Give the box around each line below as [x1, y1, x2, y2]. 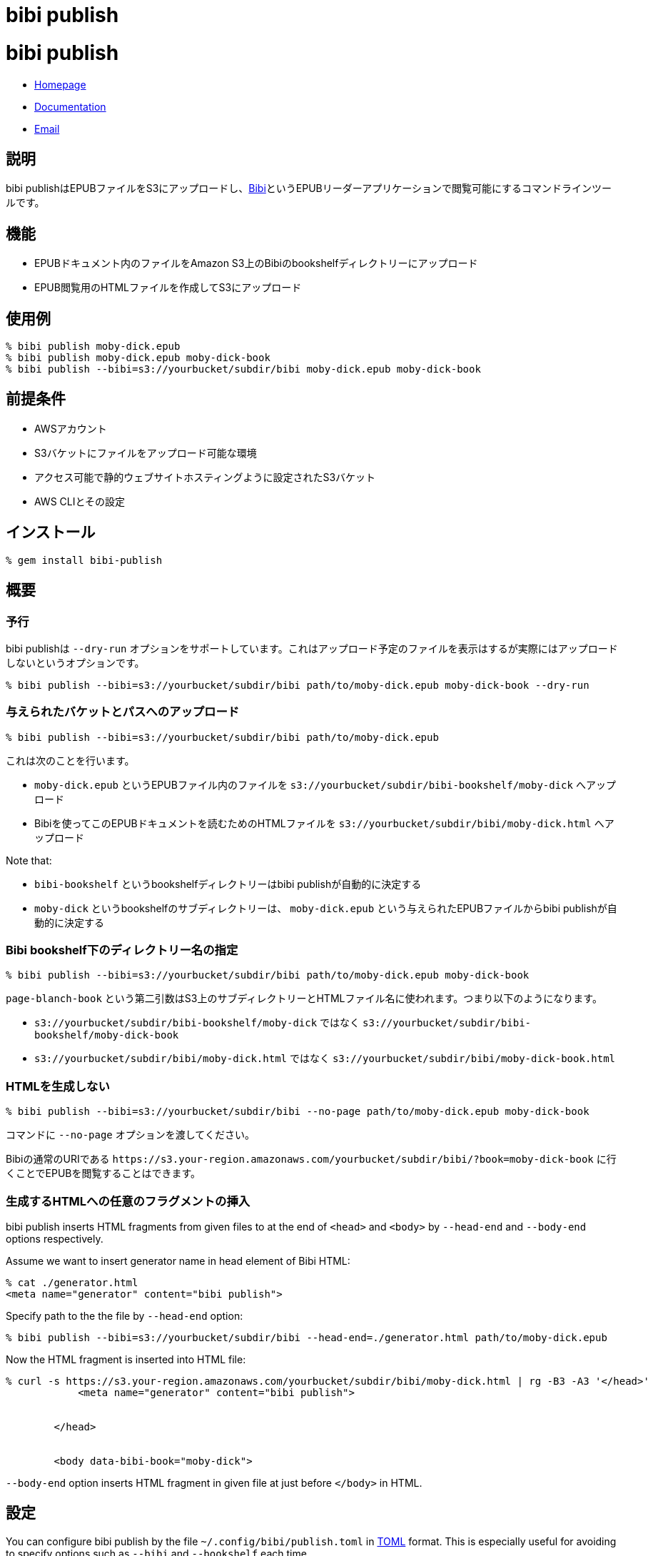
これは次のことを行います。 [6, 754, 135, 767]
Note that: [6, 854, 52, 867]
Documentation [34, 100, 106, 113]
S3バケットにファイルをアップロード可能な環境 [34, 446, 257, 459]
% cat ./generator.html [6, 1276, 138, 1288]
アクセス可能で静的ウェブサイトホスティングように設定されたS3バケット [34, 470, 376, 483]
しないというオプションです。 [6, 656, 145, 669]
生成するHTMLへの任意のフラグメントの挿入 [6, 1193, 250, 1208]
